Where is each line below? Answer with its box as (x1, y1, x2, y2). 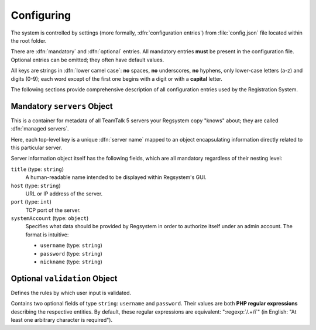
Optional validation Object (11, 273, 118, 283)
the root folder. (11, 37, 47, 44)
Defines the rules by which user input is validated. (11, 289, 132, 296)
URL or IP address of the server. (25, 190, 103, 197)
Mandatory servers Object (11, 101, 114, 111)
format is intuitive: (25, 231, 69, 238)
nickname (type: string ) (40, 258, 102, 266)
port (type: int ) (11, 198, 52, 205)
